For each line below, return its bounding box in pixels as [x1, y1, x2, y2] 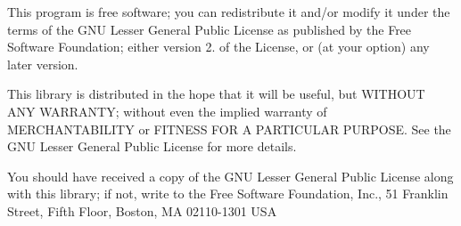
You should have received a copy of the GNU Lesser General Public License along [7, 166, 454, 185]
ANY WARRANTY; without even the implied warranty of [7, 101, 327, 120]
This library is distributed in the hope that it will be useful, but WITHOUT [7, 85, 425, 103]
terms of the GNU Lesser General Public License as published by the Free [7, 20, 412, 38]
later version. [7, 54, 78, 73]
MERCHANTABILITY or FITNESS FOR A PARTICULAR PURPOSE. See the [7, 119, 451, 138]
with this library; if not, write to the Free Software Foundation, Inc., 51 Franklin [7, 184, 449, 203]
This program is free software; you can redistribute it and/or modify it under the [7, 3, 450, 20]
